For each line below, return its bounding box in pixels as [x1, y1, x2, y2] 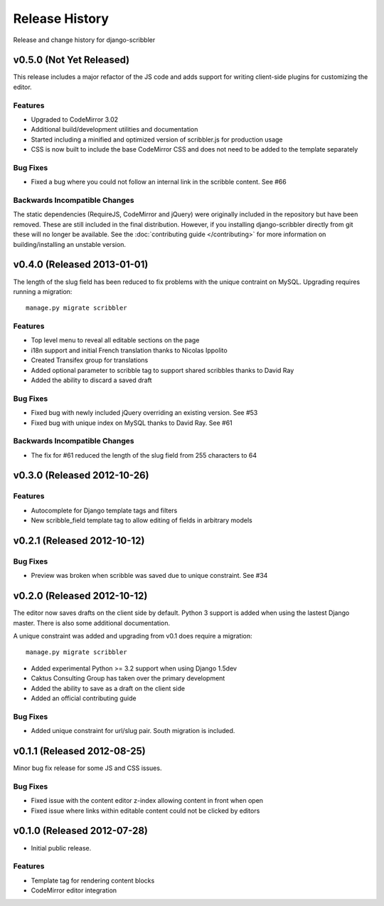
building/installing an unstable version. [13, 240, 127, 248]
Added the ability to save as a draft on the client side [31, 684, 185, 692]
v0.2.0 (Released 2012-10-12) [13, 590, 148, 602]
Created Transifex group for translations [31, 356, 149, 364]
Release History [13, 11, 110, 26]
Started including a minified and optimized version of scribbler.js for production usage [31, 135, 284, 144]
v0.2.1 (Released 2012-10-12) [13, 534, 145, 547]
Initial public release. [31, 843, 92, 852]
